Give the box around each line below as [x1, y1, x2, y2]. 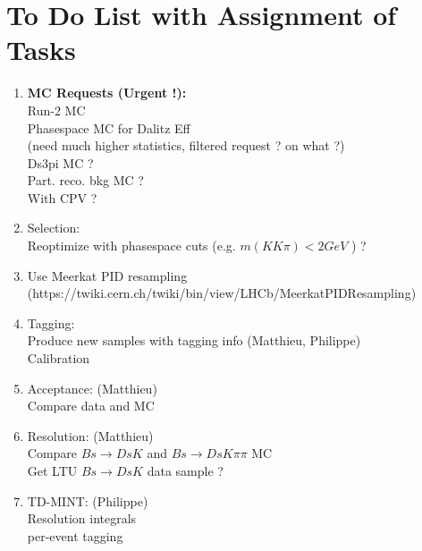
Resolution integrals [27, 509, 137, 528]
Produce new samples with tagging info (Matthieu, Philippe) [27, 331, 361, 350]
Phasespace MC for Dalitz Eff [27, 118, 190, 137]
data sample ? [147, 462, 224, 479]
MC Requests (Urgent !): [27, 83, 187, 102]
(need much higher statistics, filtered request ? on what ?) [27, 136, 345, 155]
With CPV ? [27, 188, 97, 207]
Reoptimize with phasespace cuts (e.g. [27, 236, 236, 255]
